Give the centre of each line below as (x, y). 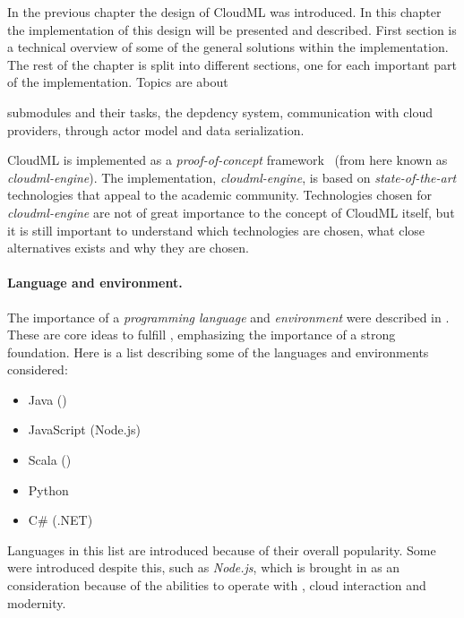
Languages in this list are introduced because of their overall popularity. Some (222, 549)
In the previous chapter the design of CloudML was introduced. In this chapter (224, 12)
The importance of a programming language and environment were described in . (228, 317)
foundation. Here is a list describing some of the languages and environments (218, 352)
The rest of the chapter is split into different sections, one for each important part (232, 64)
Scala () (50, 460)
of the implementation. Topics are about (118, 82)
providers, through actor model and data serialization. (156, 129)
